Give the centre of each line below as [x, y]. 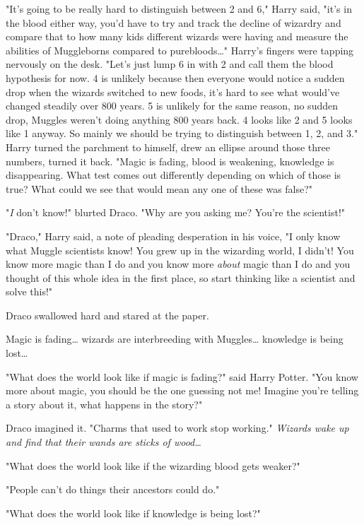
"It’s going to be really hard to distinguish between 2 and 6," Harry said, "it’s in [179, 8]
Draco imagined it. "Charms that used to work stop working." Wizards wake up [177, 428]
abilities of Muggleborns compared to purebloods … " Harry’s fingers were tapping [180, 50]
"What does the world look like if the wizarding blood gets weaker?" [153, 465]
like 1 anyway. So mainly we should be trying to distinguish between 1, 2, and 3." [182, 133]
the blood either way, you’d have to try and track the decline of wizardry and [174, 22]
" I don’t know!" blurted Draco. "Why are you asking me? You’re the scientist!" [176, 212]
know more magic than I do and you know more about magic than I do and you [178, 264]
